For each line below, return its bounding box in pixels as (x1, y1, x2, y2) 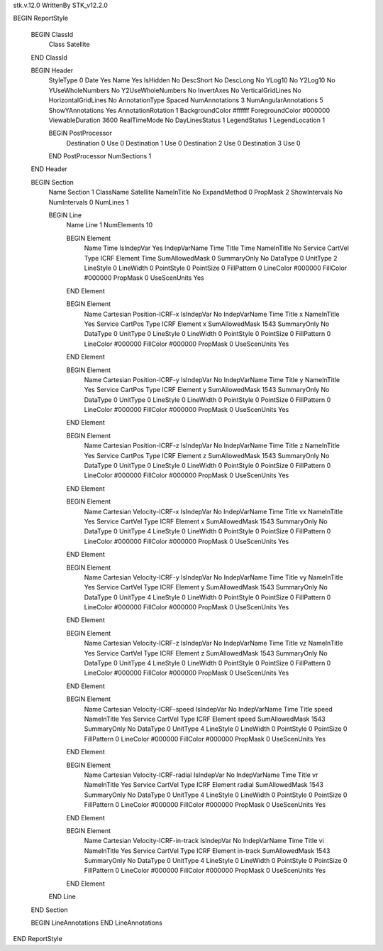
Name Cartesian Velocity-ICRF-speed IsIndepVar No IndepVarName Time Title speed (84, 705, 333, 713)
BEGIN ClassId (30, 30, 74, 38)
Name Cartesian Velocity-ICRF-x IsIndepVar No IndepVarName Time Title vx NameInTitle (84, 507, 343, 516)
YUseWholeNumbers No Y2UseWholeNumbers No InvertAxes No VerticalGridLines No (48, 86, 301, 94)
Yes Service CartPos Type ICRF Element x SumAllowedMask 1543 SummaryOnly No (84, 320, 330, 328)
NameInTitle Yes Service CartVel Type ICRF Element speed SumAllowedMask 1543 (84, 714, 326, 723)
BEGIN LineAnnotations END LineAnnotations (30, 918, 163, 927)
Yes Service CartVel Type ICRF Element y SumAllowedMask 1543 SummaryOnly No (84, 583, 328, 592)
